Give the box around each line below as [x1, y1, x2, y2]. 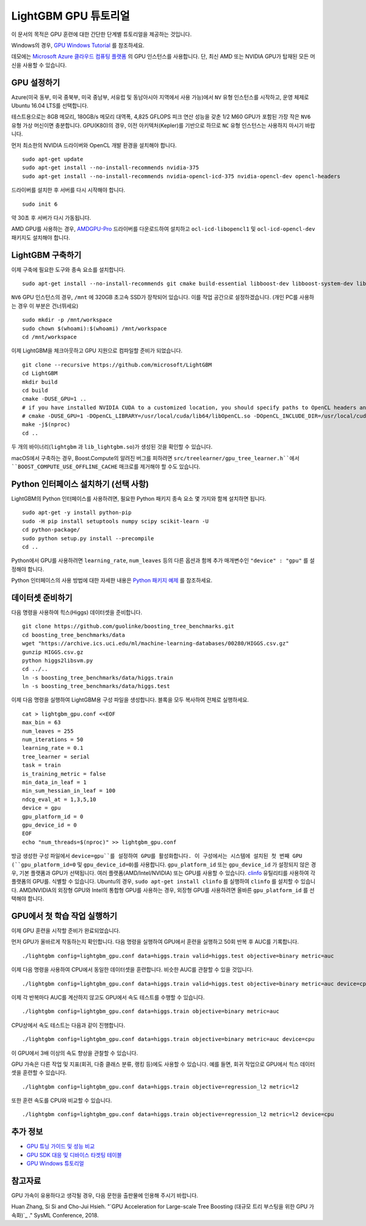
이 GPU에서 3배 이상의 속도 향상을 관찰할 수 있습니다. [11, 1049, 138, 1056]
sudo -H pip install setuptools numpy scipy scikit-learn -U [22, 518, 209, 524]
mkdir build [22, 379, 58, 385]
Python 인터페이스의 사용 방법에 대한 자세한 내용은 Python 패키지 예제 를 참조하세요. [11, 577, 213, 584]
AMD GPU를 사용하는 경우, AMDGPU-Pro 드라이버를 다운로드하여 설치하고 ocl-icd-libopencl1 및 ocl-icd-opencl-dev [11, 225, 315, 233]
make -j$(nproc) [22, 421, 71, 428]
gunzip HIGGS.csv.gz [22, 648, 84, 656]
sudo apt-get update [22, 156, 84, 162]
